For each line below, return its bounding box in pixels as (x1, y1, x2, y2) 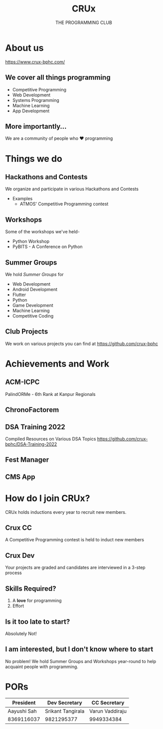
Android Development (12, 286, 58, 292)
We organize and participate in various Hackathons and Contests (5, 186, 139, 192)
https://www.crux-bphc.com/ (5, 58, 65, 65)
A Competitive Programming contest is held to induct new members (5, 537, 145, 543)
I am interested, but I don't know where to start (5, 645, 154, 654)
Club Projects (5, 328, 48, 336)
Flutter (12, 292, 26, 298)
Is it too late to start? (5, 617, 70, 626)
